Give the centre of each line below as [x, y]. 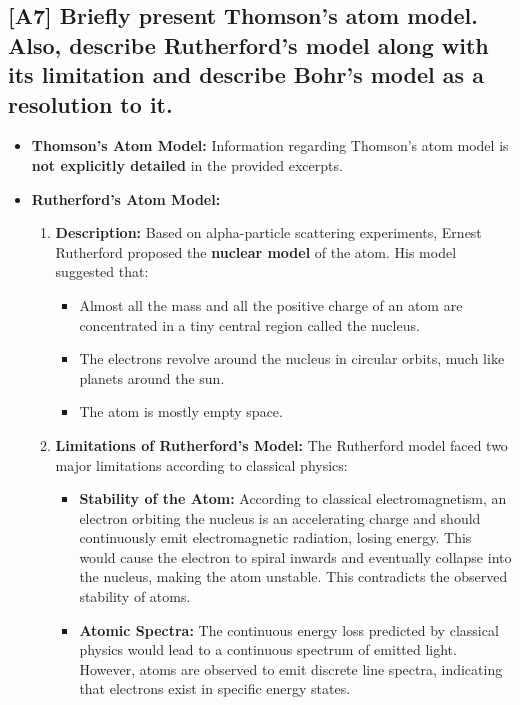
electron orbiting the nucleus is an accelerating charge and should [280, 517]
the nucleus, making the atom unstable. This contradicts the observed [293, 576]
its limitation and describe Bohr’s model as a [246, 74]
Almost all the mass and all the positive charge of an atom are [271, 304]
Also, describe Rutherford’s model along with [248, 44]
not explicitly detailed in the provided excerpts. [187, 164]
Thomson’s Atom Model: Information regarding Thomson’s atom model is [270, 145]
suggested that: [102, 271]
